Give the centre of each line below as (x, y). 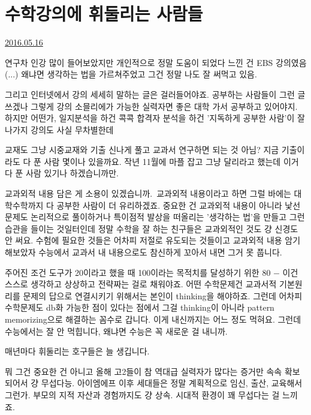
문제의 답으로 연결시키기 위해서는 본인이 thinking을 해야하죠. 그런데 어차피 (163, 295)
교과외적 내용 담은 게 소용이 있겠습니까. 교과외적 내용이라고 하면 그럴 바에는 (148, 193)
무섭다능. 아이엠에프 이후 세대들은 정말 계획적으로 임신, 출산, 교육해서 (172, 383)
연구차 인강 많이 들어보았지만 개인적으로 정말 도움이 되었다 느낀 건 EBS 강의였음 (156, 62)
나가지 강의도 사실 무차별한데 (59, 129)
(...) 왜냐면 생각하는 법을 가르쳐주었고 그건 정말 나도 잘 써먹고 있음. (131, 74)
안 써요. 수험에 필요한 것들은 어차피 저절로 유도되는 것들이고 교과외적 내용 (144, 240)
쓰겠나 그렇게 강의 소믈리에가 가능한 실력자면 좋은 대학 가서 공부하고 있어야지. (151, 106)
